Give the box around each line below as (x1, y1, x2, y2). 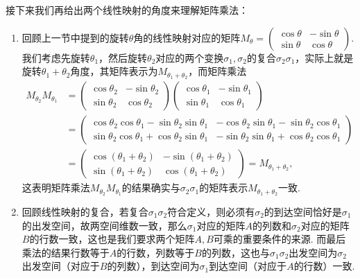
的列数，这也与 (201, 245, 270, 259)
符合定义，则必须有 (167, 205, 255, 218)
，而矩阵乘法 (188, 64, 247, 78)
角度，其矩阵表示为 (70, 64, 158, 78)
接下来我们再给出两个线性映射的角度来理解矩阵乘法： (6, 3, 248, 17)
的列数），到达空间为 (107, 259, 200, 273)
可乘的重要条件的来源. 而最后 (213, 232, 346, 246)
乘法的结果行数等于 (22, 245, 110, 259)
